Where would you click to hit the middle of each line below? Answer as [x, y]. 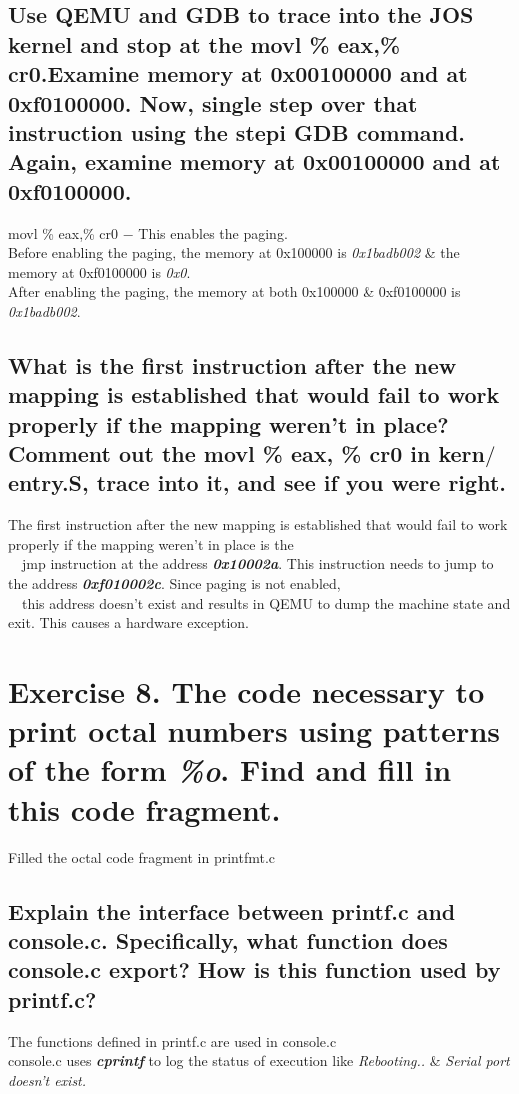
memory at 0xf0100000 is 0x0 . [99, 271]
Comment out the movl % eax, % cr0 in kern [246, 453]
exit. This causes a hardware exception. [129, 622]
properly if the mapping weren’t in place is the [151, 543]
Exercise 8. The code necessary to [246, 691]
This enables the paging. [213, 232]
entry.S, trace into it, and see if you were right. [257, 482]
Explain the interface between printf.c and [232, 910]
